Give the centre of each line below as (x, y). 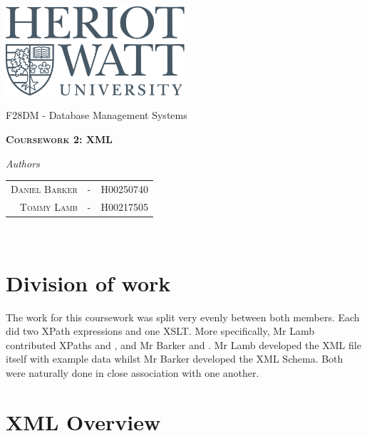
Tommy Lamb (48, 206)
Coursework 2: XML (59, 139)
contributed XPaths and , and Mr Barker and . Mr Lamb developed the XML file (183, 344)
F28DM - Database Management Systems (97, 115)
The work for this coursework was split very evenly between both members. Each (183, 317)
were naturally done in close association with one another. (133, 372)
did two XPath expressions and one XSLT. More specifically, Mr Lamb (160, 331)
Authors (23, 163)
